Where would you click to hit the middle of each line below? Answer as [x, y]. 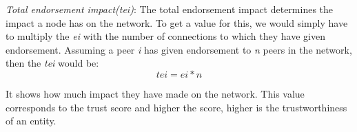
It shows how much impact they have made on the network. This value [155, 93]
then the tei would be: [52, 63]
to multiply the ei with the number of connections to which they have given [165, 36]
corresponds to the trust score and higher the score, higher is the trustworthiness [176, 107]
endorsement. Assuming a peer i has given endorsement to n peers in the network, [179, 49]
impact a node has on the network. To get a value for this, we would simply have [177, 22]
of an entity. [31, 121]
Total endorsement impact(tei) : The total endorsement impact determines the [170, 9]
